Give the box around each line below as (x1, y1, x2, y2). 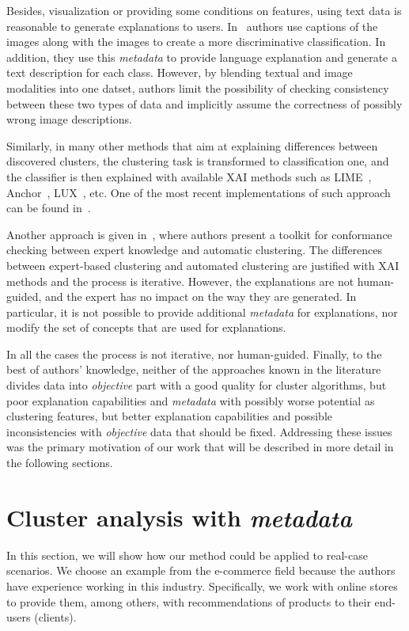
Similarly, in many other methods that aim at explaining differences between (6, 137, 378, 154)
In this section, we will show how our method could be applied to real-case (6, 546, 368, 563)
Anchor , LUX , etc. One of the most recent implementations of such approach (6, 184, 391, 200)
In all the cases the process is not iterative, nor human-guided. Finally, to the (6, 345, 382, 362)
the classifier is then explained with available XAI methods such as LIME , (6, 168, 372, 184)
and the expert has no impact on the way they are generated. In (45, 288, 357, 305)
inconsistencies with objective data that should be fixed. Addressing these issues (6, 423, 392, 439)
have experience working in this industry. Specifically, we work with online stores (6, 577, 398, 594)
